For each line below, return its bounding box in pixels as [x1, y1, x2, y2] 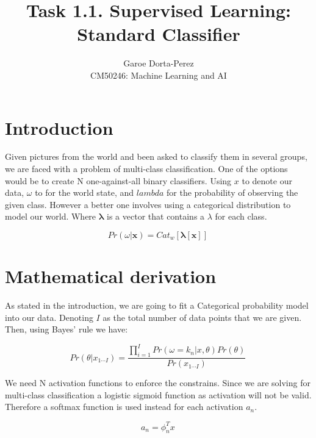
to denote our [242, 174, 292, 187]
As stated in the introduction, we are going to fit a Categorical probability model [5, 299, 309, 312]
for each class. [215, 210, 267, 223]
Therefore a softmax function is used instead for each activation [5, 400, 243, 413]
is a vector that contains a [107, 210, 205, 223]
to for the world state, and [35, 186, 134, 199]
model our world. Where [5, 210, 96, 223]
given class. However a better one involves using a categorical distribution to [5, 198, 291, 210]
